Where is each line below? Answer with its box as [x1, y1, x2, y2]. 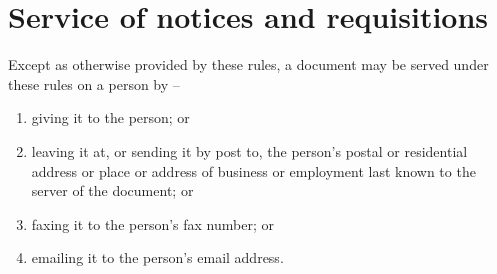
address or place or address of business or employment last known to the [31, 160, 476, 181]
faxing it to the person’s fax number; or [31, 213, 274, 234]
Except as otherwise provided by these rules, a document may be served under [8, 54, 489, 75]
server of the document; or [31, 180, 194, 201]
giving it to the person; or [31, 107, 190, 128]
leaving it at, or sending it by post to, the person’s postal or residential [31, 140, 468, 161]
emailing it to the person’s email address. [31, 247, 284, 268]
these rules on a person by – [8, 73, 180, 94]
